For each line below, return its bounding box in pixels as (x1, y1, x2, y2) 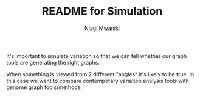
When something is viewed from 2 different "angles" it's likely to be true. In (6, 70, 195, 77)
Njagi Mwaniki (84, 24, 120, 32)
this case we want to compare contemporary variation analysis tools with (6, 77, 190, 84)
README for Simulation (41, 4, 163, 18)
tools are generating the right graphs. (6, 59, 100, 66)
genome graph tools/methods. (6, 84, 83, 91)
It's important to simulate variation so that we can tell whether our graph (6, 52, 187, 59)
